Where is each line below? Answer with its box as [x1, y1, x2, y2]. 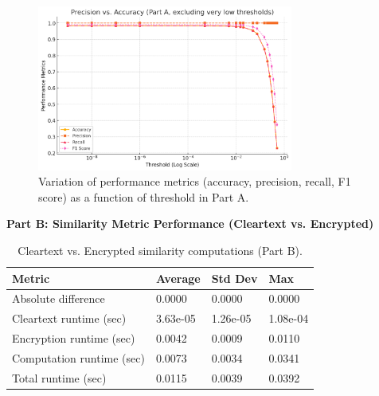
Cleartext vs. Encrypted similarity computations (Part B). [18, 241, 303, 258]
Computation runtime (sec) [12, 349, 145, 366]
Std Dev [211, 269, 258, 286]
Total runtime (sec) [12, 369, 107, 386]
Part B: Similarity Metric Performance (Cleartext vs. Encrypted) [6, 215, 374, 232]
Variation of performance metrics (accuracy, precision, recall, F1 [38, 173, 351, 190]
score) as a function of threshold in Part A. [38, 188, 249, 205]
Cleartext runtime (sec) [12, 310, 127, 327]
